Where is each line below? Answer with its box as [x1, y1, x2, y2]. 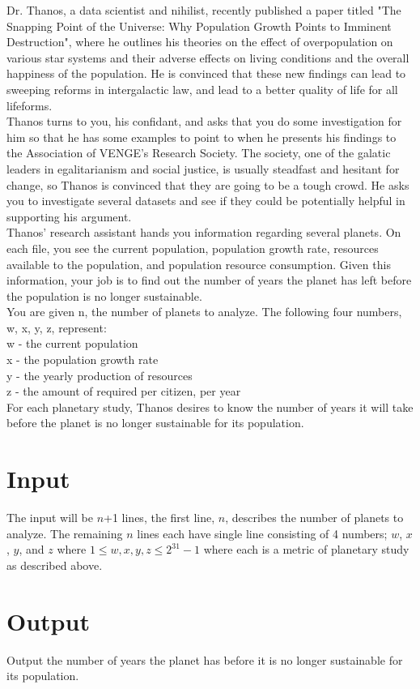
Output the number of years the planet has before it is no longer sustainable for [6, 651, 403, 668]
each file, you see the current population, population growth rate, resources [6, 239, 379, 256]
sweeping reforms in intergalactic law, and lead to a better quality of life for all [6, 80, 398, 97]
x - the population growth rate [6, 351, 159, 368]
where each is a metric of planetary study [203, 541, 409, 558]
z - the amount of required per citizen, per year [6, 383, 241, 400]
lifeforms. [6, 96, 53, 113]
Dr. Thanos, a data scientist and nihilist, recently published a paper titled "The [6, 2, 401, 18]
